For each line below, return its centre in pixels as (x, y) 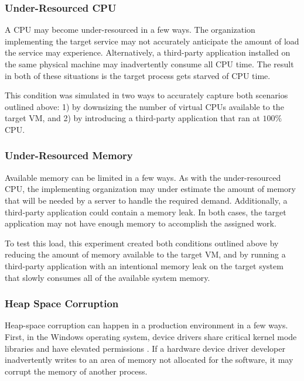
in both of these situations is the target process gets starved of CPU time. (138, 75)
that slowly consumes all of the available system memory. (107, 277)
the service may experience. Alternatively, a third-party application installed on (148, 52)
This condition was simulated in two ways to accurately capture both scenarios (146, 95)
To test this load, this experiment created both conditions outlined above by (142, 243)
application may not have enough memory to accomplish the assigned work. (141, 223)
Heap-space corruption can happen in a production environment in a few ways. (146, 325)
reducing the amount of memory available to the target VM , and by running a (145, 254)
